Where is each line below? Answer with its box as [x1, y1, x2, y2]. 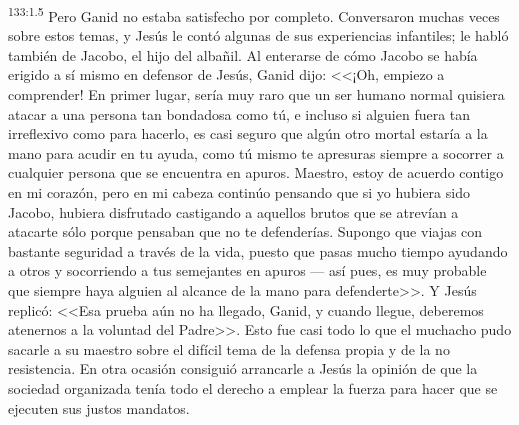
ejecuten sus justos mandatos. [8, 397, 190, 418]
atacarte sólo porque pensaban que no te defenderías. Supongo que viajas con [8, 221, 483, 242]
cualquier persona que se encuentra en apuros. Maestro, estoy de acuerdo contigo [8, 162, 504, 183]
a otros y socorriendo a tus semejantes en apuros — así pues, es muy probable [8, 260, 487, 281]
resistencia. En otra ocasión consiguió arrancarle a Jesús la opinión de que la [8, 358, 478, 379]
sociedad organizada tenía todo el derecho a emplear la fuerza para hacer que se [8, 377, 498, 398]
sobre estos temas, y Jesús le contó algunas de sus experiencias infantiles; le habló [8, 25, 509, 46]
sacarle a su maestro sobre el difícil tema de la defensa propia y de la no [8, 338, 450, 359]
